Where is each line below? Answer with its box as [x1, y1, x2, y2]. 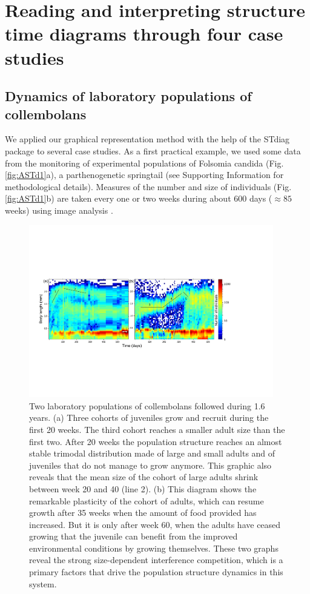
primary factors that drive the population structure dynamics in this [29, 566, 283, 578]
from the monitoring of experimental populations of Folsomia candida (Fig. [5, 156, 284, 169]
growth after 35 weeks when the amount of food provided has [29, 506, 257, 519]
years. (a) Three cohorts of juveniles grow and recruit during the [29, 411, 269, 424]
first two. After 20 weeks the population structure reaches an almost [29, 435, 282, 447]
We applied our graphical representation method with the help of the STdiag [5, 133, 290, 145]
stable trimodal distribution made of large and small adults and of [29, 447, 275, 460]
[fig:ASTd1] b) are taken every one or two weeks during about [5, 192, 231, 205]
